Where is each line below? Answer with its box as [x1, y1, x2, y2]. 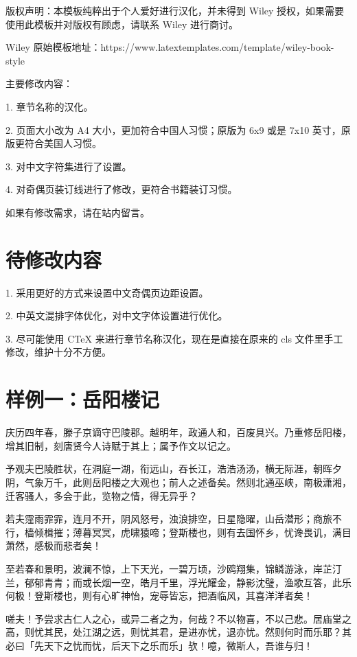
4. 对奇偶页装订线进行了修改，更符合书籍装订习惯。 [5, 182, 238, 196]
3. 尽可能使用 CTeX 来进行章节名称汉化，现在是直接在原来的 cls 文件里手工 [5, 331, 343, 345]
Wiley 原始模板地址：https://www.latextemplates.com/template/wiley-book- [5, 40, 334, 54]
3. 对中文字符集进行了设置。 [5, 159, 132, 173]
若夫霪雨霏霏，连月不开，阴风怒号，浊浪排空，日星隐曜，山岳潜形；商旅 [5, 511, 332, 526]
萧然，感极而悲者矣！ [5, 538, 102, 553]
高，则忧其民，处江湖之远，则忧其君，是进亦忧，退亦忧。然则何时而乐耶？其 [5, 625, 352, 639]
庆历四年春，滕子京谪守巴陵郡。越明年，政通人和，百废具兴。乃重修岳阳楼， [5, 425, 352, 439]
